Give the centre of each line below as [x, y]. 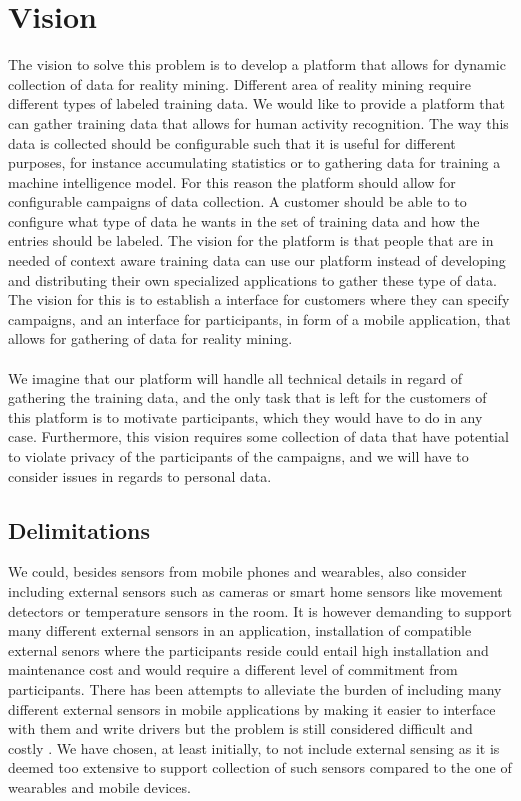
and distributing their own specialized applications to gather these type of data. [252, 279]
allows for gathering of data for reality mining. [150, 338]
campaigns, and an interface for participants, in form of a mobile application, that [259, 318]
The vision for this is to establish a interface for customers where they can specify [259, 299]
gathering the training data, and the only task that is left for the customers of [247, 397]
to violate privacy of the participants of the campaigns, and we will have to [238, 456]
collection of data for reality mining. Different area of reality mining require [239, 83]
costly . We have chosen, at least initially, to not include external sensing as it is [254, 747]
